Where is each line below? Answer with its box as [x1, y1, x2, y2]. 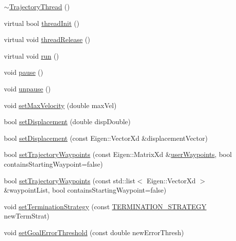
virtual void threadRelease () [4, 34, 90, 44]
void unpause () [4, 83, 51, 93]
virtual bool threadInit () [4, 18, 80, 28]
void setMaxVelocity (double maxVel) [4, 100, 117, 110]
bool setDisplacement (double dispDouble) [4, 116, 131, 127]
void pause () [4, 67, 43, 77]
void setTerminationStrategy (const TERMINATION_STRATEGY [4, 201, 207, 211]
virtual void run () [4, 50, 59, 61]
